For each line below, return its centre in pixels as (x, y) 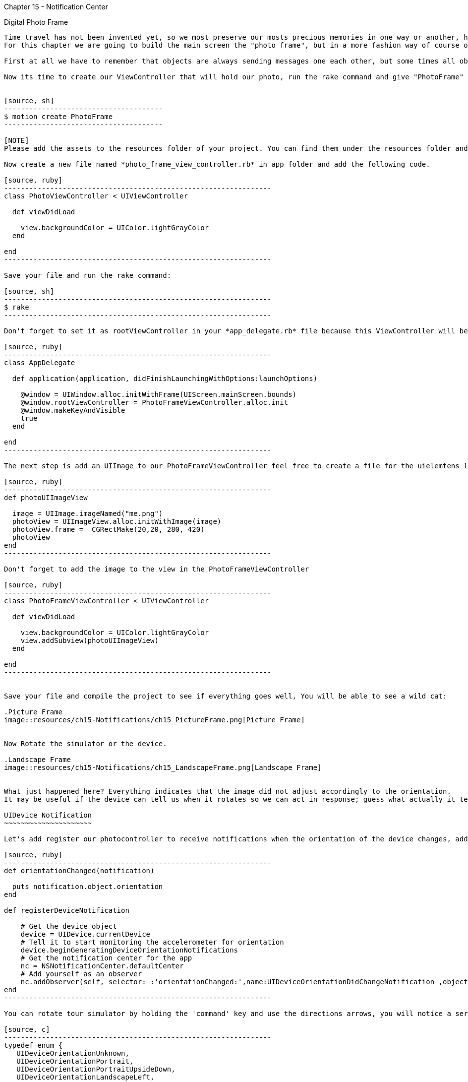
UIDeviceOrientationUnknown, (73, 1053)
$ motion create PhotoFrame (58, 117)
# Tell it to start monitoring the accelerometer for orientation (152, 942)
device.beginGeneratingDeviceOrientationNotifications (129, 950)
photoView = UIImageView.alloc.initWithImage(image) (117, 521)
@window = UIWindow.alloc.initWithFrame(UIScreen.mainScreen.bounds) (159, 394)
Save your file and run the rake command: (88, 275)
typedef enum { (33, 1045)
